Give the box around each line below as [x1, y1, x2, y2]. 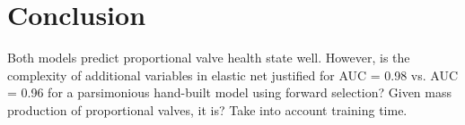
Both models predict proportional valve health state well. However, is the [7, 48, 410, 67]
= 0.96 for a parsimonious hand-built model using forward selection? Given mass [7, 83, 452, 102]
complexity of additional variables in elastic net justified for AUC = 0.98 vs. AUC [7, 65, 459, 84]
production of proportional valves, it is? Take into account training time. [7, 100, 408, 119]
